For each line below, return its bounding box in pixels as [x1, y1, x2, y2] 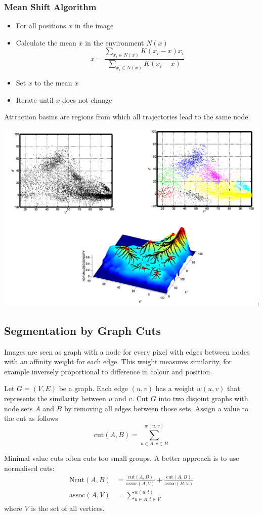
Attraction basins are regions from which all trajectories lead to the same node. [4, 111, 250, 122]
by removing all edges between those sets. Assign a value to [64, 403, 248, 413]
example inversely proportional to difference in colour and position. [4, 366, 212, 376]
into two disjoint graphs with [158, 393, 248, 404]
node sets [4, 403, 33, 413]
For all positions [16, 20, 66, 31]
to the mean [34, 77, 72, 88]
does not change [62, 94, 112, 105]
